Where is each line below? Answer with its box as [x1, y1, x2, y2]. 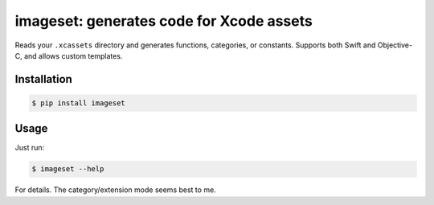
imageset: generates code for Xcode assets [14, 12, 313, 30]
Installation [14, 72, 72, 86]
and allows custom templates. [24, 51, 123, 60]
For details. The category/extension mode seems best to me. [14, 185, 216, 195]
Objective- [377, 40, 413, 50]
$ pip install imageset [31, 98, 126, 108]
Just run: [14, 143, 45, 153]
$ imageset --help [31, 165, 104, 174]
